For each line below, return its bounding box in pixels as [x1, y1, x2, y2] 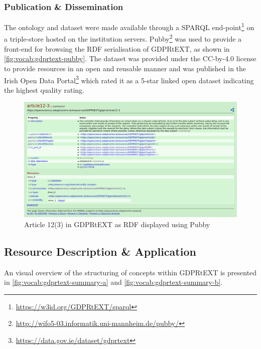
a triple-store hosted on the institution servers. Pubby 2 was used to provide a [4, 32, 242, 44]
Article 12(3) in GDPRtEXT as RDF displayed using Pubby [24, 219, 210, 229]
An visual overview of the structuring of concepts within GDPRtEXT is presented [4, 267, 257, 277]
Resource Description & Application [4, 243, 196, 259]
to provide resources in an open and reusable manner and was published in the [4, 63, 246, 73]
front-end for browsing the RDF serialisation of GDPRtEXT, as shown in [4, 43, 230, 54]
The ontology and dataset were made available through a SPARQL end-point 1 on [4, 21, 254, 32]
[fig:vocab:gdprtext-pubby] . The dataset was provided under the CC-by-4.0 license [4, 53, 256, 64]
